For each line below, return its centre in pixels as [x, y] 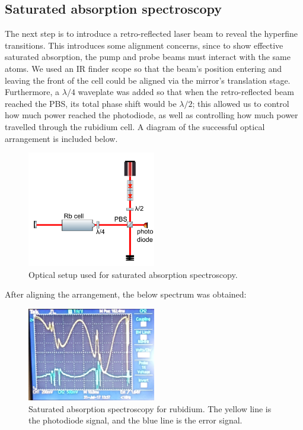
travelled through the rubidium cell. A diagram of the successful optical [135, 126]
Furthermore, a [32, 92]
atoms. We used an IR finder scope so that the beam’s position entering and [143, 68]
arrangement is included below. [61, 138]
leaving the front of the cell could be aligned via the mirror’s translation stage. [148, 80]
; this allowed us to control [241, 103]
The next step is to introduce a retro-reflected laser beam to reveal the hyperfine [151, 34]
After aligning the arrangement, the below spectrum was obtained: [126, 294]
